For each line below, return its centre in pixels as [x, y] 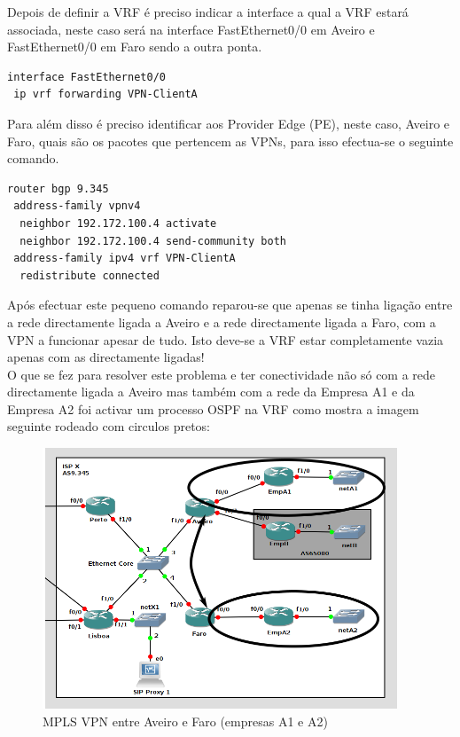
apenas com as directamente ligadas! [106, 357]
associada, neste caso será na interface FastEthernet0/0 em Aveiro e [191, 29]
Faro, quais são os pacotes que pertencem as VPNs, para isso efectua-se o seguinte [230, 141]
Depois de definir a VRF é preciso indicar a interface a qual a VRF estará [208, 12]
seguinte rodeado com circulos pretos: [109, 426]
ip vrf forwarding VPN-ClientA [105, 94]
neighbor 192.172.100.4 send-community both [153, 241]
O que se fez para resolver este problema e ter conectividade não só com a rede [222, 374]
